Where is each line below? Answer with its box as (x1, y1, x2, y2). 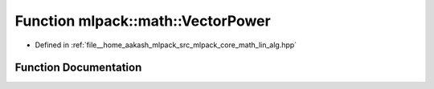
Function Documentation (14, 61, 142, 75)
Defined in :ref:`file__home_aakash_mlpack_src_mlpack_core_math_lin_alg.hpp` (35, 40, 297, 50)
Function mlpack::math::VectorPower (14, 12, 271, 30)
